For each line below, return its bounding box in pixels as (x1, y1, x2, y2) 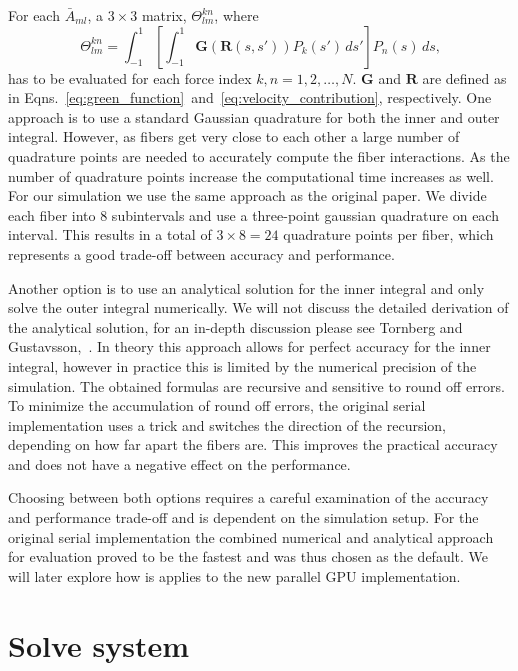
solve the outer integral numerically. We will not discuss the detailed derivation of (8, 297, 509, 318)
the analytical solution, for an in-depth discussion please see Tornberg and (8, 316, 463, 337)
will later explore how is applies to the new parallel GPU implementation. (8, 565, 461, 586)
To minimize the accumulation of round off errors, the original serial (8, 395, 426, 416)
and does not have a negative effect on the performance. (8, 453, 351, 474)
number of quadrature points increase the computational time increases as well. (8, 165, 494, 186)
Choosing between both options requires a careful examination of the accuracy (8, 487, 489, 508)
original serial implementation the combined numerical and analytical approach (8, 526, 494, 547)
